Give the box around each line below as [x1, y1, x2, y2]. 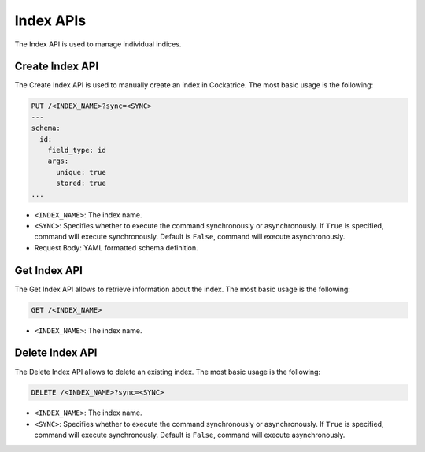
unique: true [56, 168, 106, 176]
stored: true [56, 179, 106, 188]
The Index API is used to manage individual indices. [14, 39, 182, 49]
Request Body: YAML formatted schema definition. [34, 243, 198, 252]
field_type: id [47, 146, 106, 154]
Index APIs [14, 12, 87, 29]
